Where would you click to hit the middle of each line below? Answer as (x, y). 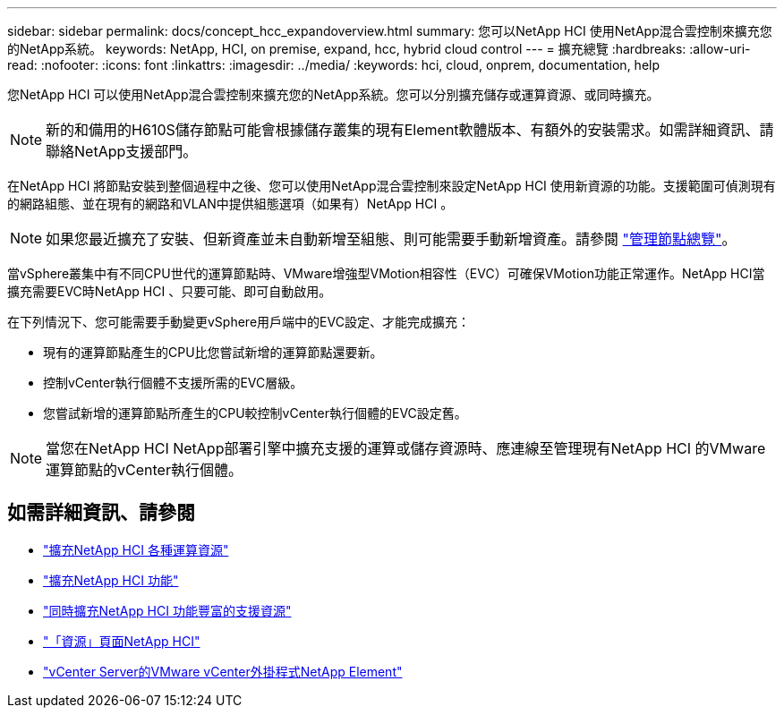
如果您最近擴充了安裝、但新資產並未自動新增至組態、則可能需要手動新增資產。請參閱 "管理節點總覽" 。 (391, 239)
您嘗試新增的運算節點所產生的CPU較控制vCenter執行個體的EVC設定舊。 (255, 413)
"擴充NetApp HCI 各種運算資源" (136, 549)
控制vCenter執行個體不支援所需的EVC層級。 (173, 383)
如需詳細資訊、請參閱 (101, 513)
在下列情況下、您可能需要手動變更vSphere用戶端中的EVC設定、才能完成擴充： (239, 322)
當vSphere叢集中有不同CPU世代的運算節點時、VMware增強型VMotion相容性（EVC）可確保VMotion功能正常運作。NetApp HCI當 (386, 273)
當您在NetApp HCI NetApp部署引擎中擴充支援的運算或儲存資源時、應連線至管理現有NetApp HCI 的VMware (406, 448)
